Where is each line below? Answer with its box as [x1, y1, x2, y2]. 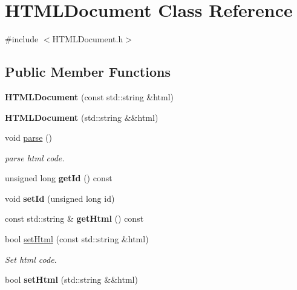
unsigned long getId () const [5, 172, 113, 184]
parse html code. [5, 151, 65, 164]
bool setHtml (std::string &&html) [5, 273, 138, 286]
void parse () [5, 131, 52, 144]
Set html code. [5, 253, 57, 265]
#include [5, 33, 39, 45]
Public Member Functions [5, 62, 171, 81]
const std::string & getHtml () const [5, 212, 144, 225]
